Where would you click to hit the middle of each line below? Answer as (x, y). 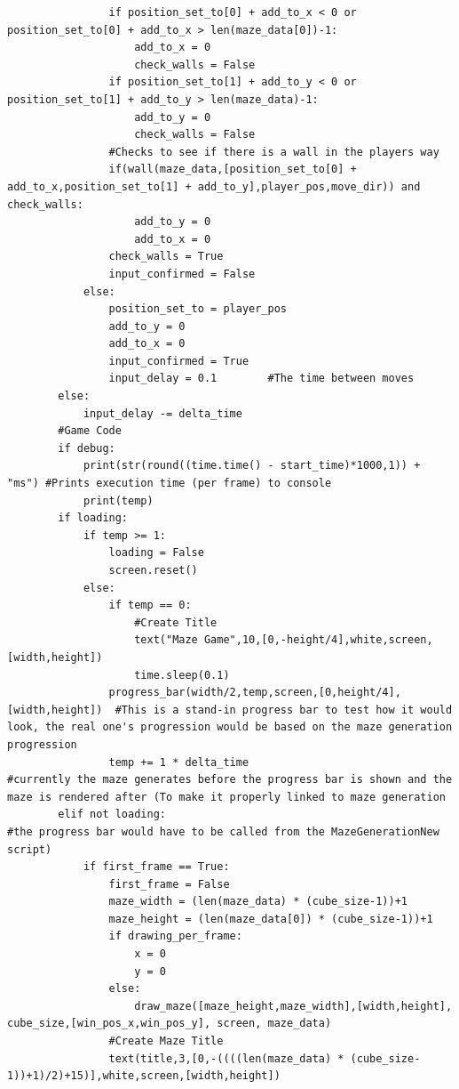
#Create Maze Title (166, 1041)
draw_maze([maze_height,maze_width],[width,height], (293, 1006)
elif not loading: (112, 815)
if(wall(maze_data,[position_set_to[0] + (233, 169)
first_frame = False (169, 884)
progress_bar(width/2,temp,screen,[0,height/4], (255, 693)
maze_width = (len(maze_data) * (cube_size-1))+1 (258, 902)
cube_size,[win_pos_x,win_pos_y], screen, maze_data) (170, 1024)
